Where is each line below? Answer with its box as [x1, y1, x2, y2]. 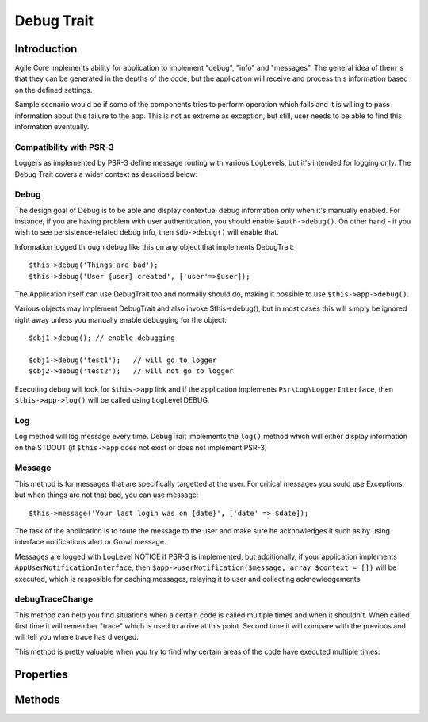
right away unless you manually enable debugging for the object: [14, 315, 227, 324]
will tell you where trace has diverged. [14, 632, 139, 642]
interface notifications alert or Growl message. [14, 537, 166, 547]
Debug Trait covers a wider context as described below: [14, 169, 198, 178]
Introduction [14, 42, 78, 55]
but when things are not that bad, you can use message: [14, 490, 199, 499]
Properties [14, 667, 68, 681]
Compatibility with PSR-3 [14, 141, 114, 152]
